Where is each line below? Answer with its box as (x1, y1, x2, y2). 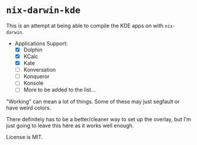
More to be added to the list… (23, 86, 96, 94)
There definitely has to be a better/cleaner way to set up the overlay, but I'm (6, 116, 191, 123)
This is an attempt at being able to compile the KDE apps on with (6, 22, 164, 29)
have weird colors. (6, 104, 51, 111)
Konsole (23, 79, 44, 87)
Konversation (23, 66, 56, 73)
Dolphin (23, 46, 43, 53)
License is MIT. (6, 134, 43, 141)
